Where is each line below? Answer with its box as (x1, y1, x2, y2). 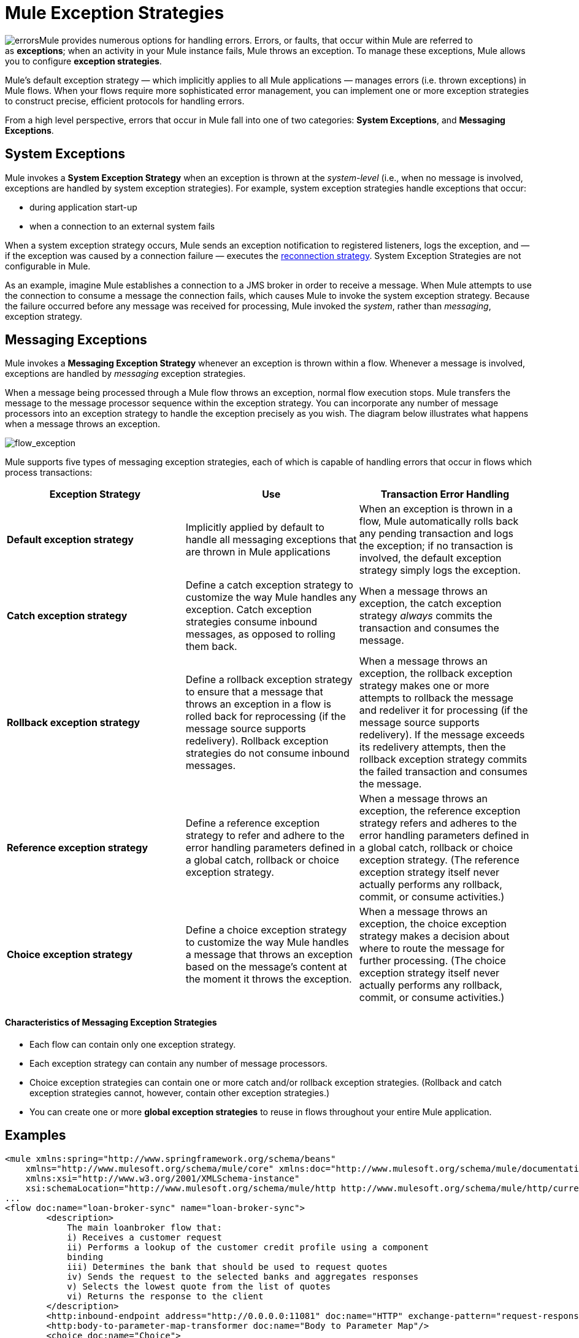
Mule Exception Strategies (5, 2, 224, 23)
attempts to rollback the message (359, 692, 513, 705)
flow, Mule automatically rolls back (359, 515, 519, 528)
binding (67, 1251, 104, 1262)
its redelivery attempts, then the (359, 741, 506, 754)
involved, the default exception (359, 552, 502, 565)
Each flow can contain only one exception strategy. (29, 1038, 236, 1050)
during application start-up (29, 201, 137, 212)
